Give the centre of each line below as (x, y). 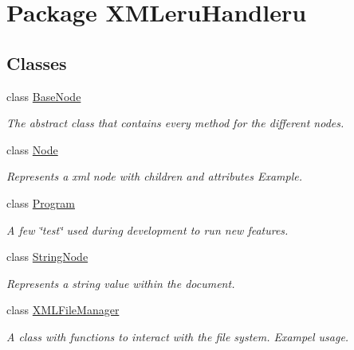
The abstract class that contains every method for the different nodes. (175, 123)
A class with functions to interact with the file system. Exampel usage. (178, 336)
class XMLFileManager (63, 310)
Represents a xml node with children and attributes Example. (155, 176)
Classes (37, 62)
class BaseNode (44, 96)
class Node (32, 149)
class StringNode (47, 257)
